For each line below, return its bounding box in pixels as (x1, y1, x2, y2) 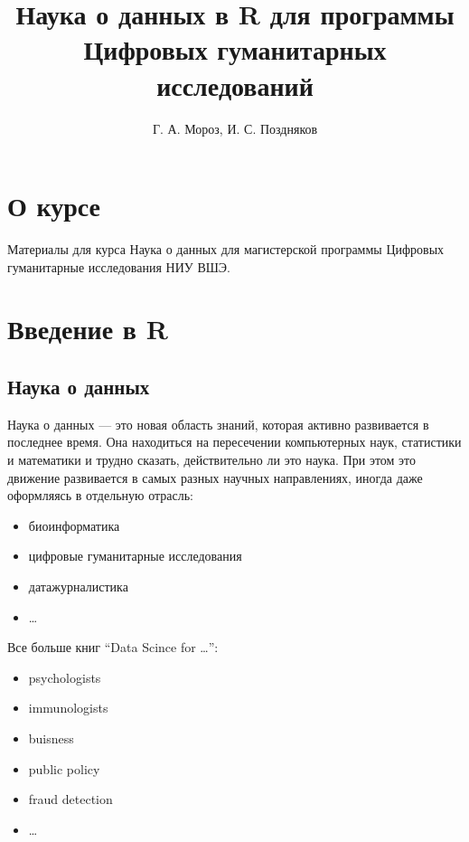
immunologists (28, 698, 108, 717)
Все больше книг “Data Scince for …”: (7, 638, 219, 657)
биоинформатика (28, 516, 120, 535)
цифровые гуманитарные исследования (28, 546, 242, 565)
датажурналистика (28, 576, 128, 595)
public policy (28, 759, 100, 778)
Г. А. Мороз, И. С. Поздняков (152, 118, 318, 137)
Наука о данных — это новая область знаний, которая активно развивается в (7, 414, 429, 433)
